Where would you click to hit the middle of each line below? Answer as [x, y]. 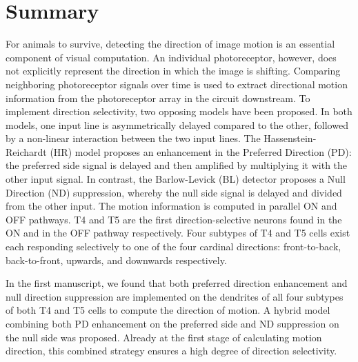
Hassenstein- [290, 138]
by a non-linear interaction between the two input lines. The [133, 138]
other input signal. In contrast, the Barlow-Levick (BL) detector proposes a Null [176, 179]
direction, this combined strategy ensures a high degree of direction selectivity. [171, 351]
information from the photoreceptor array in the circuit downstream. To [158, 98]
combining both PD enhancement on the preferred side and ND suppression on [172, 323]
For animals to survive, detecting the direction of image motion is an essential [170, 44]
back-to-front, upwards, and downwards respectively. [116, 260]
